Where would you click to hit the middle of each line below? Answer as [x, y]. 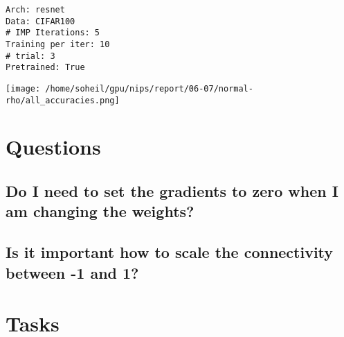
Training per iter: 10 [58, 44]
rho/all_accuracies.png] [63, 100]
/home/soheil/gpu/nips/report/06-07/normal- [149, 88]
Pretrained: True [45, 68]
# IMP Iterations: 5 [53, 33]
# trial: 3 [30, 56]
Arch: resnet [35, 10]
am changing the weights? [100, 211]
